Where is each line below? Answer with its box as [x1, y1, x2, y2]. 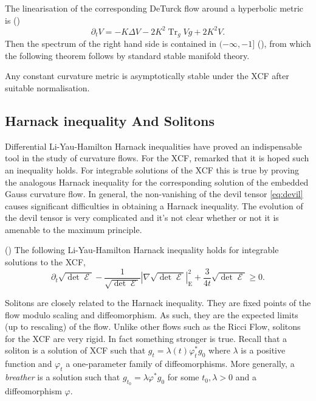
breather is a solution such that [5, 371, 120, 383]
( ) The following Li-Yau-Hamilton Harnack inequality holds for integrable [5, 243, 279, 256]
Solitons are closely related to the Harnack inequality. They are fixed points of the [5, 296, 311, 309]
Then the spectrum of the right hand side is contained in [5, 37, 216, 50]
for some [167, 371, 199, 383]
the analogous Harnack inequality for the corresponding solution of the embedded [5, 175, 309, 188]
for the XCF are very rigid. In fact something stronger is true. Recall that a [5, 332, 287, 344]
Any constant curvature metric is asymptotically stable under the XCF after [5, 69, 289, 82]
